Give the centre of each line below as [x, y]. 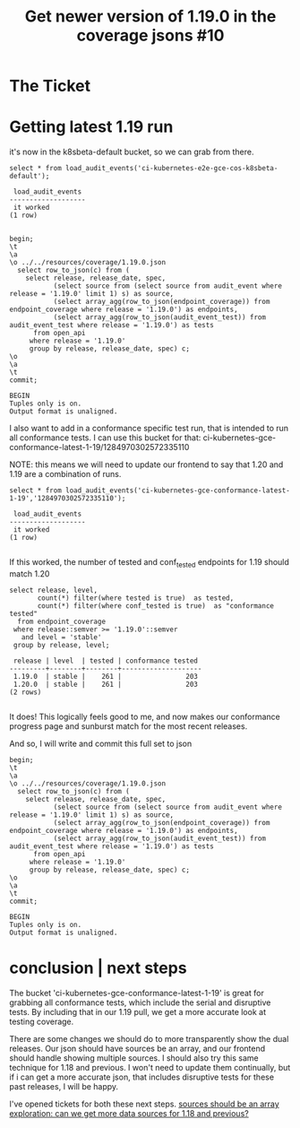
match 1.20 [30, 573]
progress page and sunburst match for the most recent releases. [129, 726]
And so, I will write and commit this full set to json [101, 743]
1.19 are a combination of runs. [65, 474]
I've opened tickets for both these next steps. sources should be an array [144, 1104]
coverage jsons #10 [150, 35]
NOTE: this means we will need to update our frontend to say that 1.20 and [146, 464]
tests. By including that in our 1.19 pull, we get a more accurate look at [138, 1011]
